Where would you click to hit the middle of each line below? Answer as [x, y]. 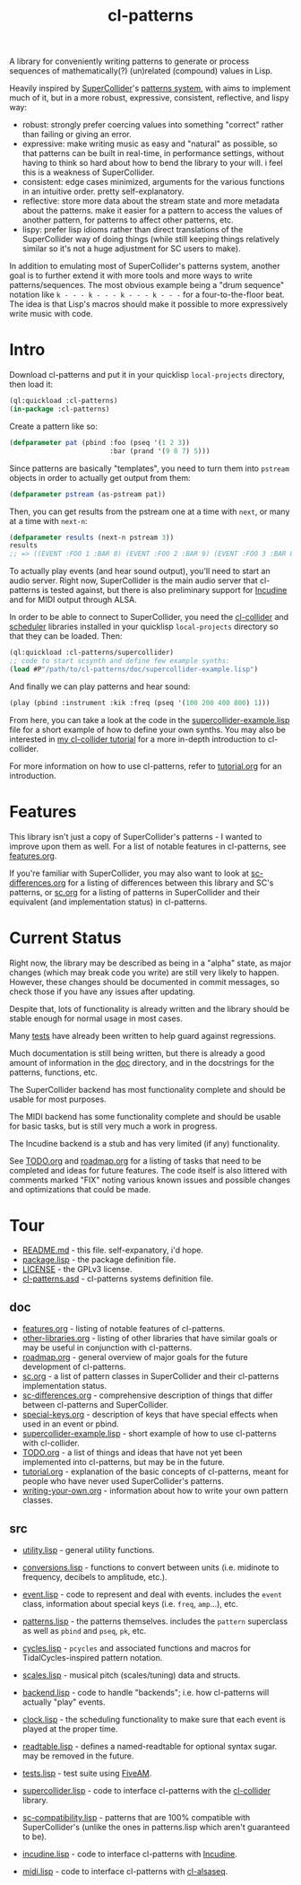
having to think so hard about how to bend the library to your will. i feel [153, 163]
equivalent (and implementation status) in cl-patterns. [108, 902]
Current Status [65, 938]
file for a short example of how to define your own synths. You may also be [148, 729]
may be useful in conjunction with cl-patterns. [107, 1348]
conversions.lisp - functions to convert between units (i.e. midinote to [150, 1567]
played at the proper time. [70, 1729]
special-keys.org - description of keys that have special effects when [150, 1415]
